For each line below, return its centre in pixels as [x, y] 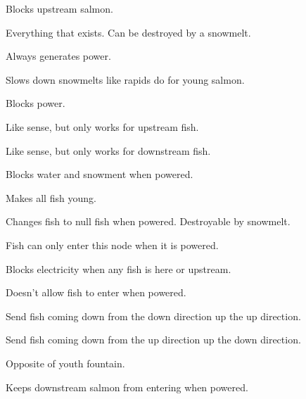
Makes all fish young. [51, 197]
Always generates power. [58, 56]
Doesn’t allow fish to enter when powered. [96, 292]
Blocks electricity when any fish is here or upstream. [119, 268]
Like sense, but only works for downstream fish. [108, 150]
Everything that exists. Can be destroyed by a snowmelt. [128, 32]
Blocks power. [36, 103]
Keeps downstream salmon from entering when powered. [127, 387]
